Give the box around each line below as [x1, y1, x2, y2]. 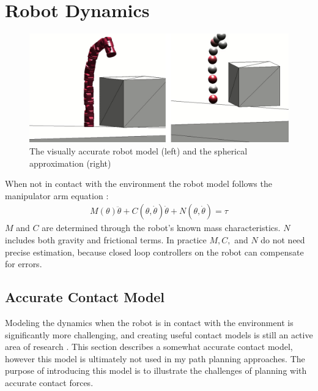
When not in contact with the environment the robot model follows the [5, 177, 272, 190]
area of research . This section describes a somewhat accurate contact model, [5, 340, 293, 353]
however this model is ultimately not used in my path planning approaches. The [5, 352, 305, 365]
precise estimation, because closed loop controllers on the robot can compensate [5, 245, 304, 258]
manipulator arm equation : [5, 189, 109, 202]
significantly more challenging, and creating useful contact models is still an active [5, 328, 313, 341]
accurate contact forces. [5, 376, 94, 389]
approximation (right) [29, 156, 111, 169]
